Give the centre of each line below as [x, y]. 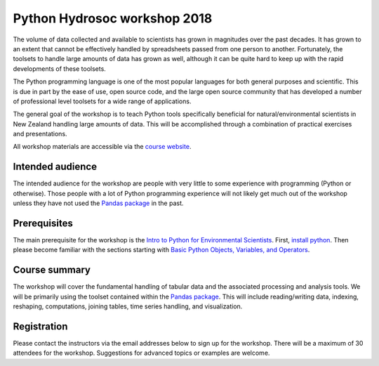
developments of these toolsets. [60, 68]
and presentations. [40, 134]
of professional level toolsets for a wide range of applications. [102, 101]
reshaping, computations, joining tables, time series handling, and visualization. [128, 306]
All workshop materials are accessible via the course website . [102, 147]
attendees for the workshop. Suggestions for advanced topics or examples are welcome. [141, 353]
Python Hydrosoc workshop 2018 [113, 18]
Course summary [52, 270]
